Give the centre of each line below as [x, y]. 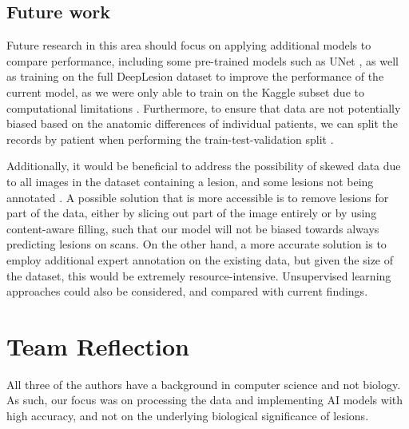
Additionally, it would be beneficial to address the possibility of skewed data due [204, 166]
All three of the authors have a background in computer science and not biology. [204, 384]
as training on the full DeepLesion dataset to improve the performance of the [195, 76]
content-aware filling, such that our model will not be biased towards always [193, 228]
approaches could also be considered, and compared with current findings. [187, 291]
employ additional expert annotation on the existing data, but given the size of [200, 259]
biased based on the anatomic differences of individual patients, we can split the [203, 123]
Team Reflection [98, 346]
